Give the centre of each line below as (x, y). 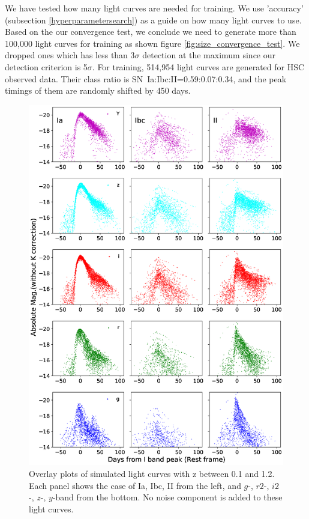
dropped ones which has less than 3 (70, 55)
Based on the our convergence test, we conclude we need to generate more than (151, 32)
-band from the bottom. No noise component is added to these (167, 497)
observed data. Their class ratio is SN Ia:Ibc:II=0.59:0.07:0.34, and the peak (146, 78)
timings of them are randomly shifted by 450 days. (98, 90)
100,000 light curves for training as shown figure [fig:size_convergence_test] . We (152, 43)
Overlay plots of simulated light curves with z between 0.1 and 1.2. (152, 474)
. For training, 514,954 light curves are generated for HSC (198, 66)
